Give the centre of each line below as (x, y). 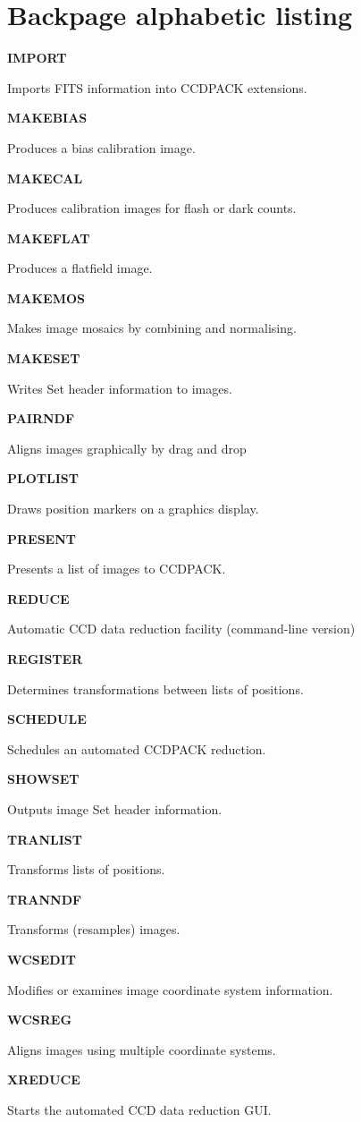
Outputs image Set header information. (115, 808)
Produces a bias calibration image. (101, 147)
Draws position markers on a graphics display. (133, 509)
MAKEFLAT (49, 238)
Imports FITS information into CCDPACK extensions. (157, 87)
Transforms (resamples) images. (94, 929)
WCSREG (40, 1020)
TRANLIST (45, 839)
